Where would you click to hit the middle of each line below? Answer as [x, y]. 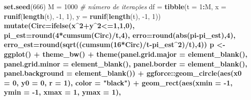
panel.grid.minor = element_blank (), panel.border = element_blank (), [126, 63]
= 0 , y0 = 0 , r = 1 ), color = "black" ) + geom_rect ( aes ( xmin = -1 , [118, 82]
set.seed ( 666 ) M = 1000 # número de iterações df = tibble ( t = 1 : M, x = [115, 6]
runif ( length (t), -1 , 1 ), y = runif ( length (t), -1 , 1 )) [82, 16]
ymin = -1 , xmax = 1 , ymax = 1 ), [63, 92]
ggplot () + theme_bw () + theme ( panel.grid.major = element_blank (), [126, 54]
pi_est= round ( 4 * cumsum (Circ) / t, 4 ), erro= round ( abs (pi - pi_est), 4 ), [120, 35]
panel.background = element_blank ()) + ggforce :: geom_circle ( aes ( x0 [123, 73]
